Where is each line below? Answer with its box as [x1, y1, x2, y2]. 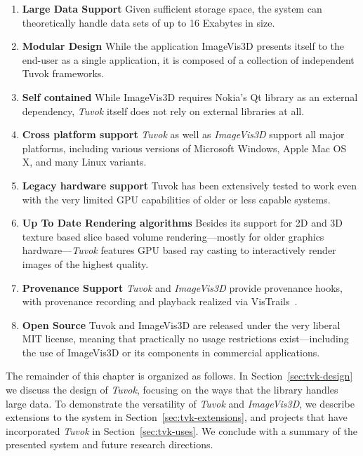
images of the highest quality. [22, 256, 149, 271]
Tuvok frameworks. [22, 66, 105, 81]
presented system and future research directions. [6, 437, 213, 452]
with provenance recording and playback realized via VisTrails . [22, 294, 298, 309]
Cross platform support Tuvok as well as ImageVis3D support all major [22, 127, 345, 142]
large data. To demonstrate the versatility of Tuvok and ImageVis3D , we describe [6, 396, 355, 410]
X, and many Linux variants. [22, 154, 147, 169]
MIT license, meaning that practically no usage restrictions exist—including [22, 331, 349, 346]
